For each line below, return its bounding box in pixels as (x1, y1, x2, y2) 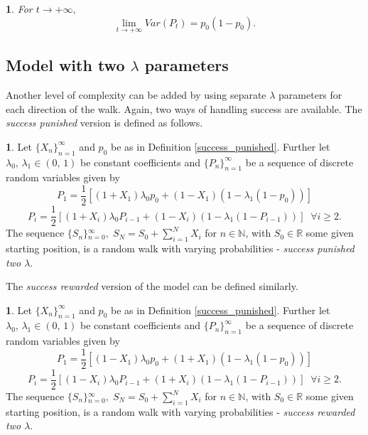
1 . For (6, 1, 33, 16)
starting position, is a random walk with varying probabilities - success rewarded (6, 404, 355, 419)
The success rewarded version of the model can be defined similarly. (6, 279, 298, 294)
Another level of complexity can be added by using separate (6, 87, 266, 102)
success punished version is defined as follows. (6, 115, 203, 130)
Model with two (6, 54, 125, 76)
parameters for (278, 87, 342, 102)
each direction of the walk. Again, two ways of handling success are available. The (6, 101, 362, 116)
